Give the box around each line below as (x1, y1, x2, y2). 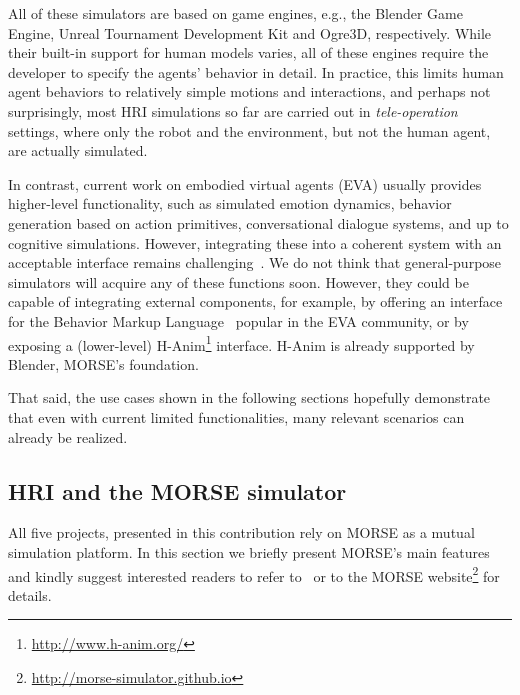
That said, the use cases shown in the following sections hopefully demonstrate (8, 387, 491, 408)
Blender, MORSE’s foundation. (8, 353, 199, 374)
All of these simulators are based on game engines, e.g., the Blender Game (8, 3, 463, 23)
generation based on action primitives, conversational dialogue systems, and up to (8, 212, 509, 233)
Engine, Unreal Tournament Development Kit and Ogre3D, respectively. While (8, 22, 492, 43)
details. (8, 584, 52, 605)
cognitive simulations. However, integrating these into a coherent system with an (8, 232, 502, 253)
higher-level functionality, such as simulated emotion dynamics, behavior (8, 193, 452, 214)
